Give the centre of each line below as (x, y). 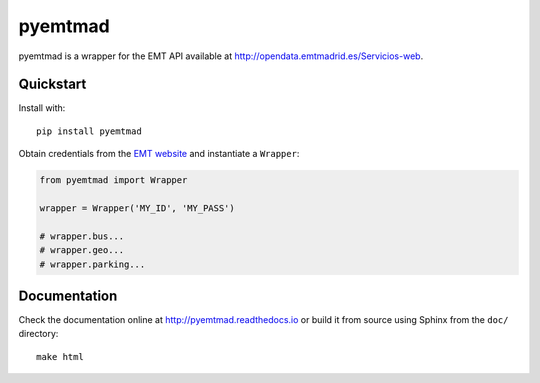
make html (60, 356)
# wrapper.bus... (82, 236)
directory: (38, 334)
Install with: (42, 108)
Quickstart (52, 84)
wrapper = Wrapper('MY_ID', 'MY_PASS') (137, 208)
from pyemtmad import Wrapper (113, 180)
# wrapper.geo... (82, 250)
